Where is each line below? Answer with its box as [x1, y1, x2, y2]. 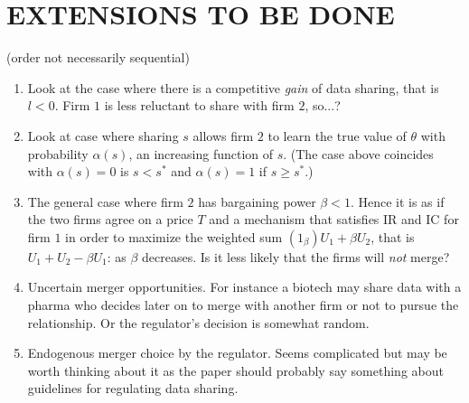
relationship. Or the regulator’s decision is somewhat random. [27, 313, 370, 332]
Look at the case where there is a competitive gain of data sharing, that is [27, 78, 439, 97]
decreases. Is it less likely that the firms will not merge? [142, 247, 450, 266]
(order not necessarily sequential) [6, 48, 190, 67]
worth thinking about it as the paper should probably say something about [27, 361, 444, 380]
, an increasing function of [128, 144, 274, 163]
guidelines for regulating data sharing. [27, 379, 239, 398]
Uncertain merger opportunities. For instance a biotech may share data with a [27, 277, 462, 296]
